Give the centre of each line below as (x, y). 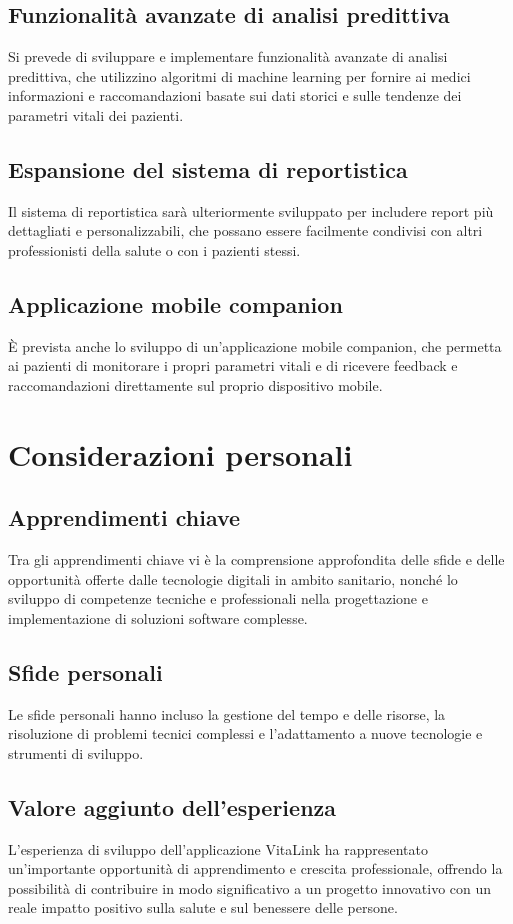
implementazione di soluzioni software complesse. (158, 617)
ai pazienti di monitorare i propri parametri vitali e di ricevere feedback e (233, 365)
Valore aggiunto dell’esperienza (172, 806)
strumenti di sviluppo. (76, 752)
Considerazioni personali (180, 453)
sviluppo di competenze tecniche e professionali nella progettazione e (218, 598)
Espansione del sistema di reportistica (208, 168)
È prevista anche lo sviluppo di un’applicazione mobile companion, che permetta (255, 345)
